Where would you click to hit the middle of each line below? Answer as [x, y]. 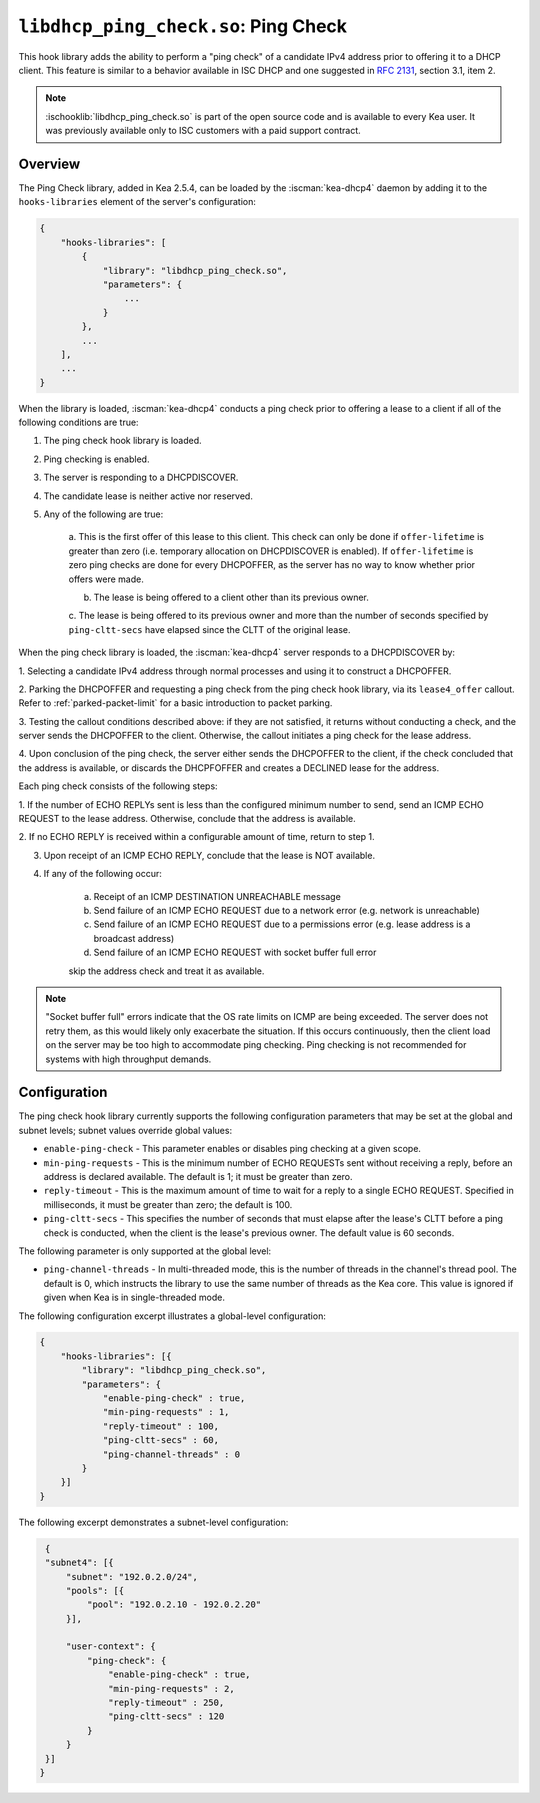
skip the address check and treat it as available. [166, 971]
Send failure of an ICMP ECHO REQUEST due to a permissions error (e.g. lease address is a [282, 924]
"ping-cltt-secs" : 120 [166, 1716]
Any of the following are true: [103, 514]
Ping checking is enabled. [96, 459]
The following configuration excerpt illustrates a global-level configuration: [172, 1316]
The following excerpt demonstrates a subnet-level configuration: [153, 1522]
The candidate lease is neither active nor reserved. [148, 496]
